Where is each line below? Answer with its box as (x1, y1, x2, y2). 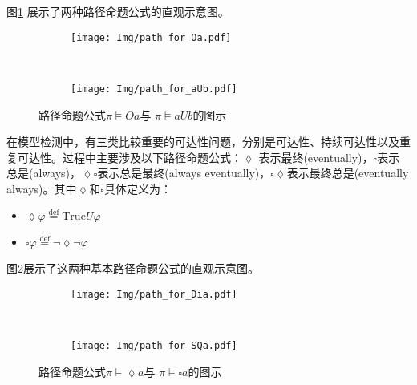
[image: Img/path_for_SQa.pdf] (71, 340, 237, 352)
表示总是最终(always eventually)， (97, 164, 271, 181)
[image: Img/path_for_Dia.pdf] (71, 289, 237, 301)
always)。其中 (6, 180, 77, 197)
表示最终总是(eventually (286, 164, 409, 181)
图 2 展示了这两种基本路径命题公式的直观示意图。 (6, 260, 259, 277)
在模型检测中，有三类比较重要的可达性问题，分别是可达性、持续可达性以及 (6, 133, 399, 150)
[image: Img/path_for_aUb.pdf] (71, 83, 237, 95)
